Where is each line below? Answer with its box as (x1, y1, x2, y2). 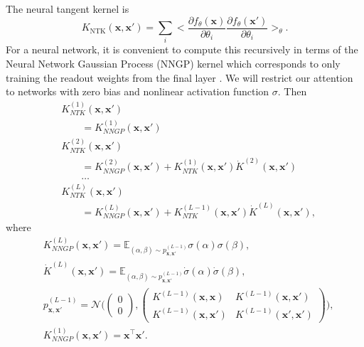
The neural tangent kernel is (6, 1, 129, 16)
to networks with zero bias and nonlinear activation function (6, 84, 269, 99)
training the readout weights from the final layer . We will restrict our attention (6, 70, 353, 85)
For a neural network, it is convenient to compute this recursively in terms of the (6, 42, 358, 57)
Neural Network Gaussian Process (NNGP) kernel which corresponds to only (6, 55, 341, 70)
